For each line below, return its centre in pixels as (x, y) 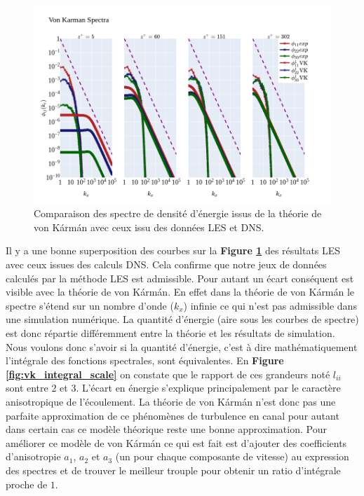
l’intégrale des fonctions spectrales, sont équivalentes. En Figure (145, 360)
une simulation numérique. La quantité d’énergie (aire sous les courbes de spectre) (182, 319)
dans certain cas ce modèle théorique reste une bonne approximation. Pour (166, 429)
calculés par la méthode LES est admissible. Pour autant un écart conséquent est (180, 278)
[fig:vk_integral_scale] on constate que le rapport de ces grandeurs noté (168, 374)
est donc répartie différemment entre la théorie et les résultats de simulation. (170, 333)
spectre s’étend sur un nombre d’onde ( (90, 305)
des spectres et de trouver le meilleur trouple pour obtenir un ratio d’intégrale (173, 470)
